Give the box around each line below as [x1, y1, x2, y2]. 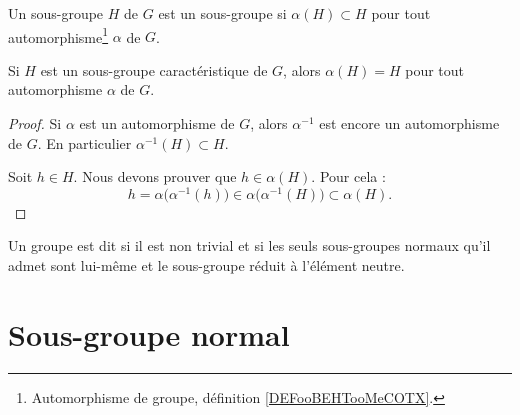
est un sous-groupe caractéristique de [40, 59, 268, 80]
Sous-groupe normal [8, 313, 290, 354]
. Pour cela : [311, 166, 386, 187]
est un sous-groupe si [158, 3, 287, 23]
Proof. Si [8, 113, 62, 134]
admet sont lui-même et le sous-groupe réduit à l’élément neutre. [8, 255, 405, 276]
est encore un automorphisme [319, 113, 500, 134]
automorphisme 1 [8, 23, 109, 47]
